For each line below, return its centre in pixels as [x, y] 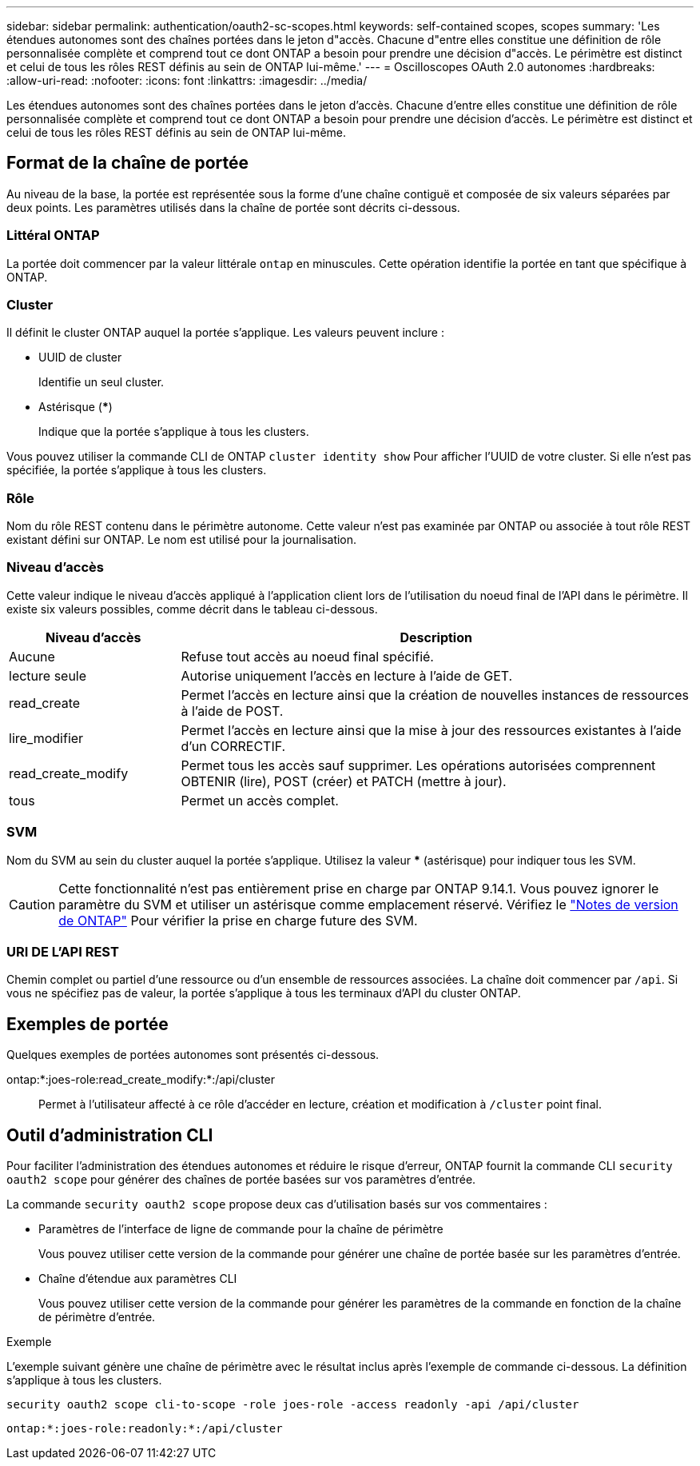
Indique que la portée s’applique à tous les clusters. [174, 432]
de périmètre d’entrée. [97, 1317]
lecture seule [48, 675]
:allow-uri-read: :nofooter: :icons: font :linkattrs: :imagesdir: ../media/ [187, 80]
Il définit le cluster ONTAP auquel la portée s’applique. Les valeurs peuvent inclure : [225, 333]
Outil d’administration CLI [110, 1135]
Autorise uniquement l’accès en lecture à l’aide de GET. [347, 675]
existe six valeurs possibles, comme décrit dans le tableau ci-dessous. [192, 609]
